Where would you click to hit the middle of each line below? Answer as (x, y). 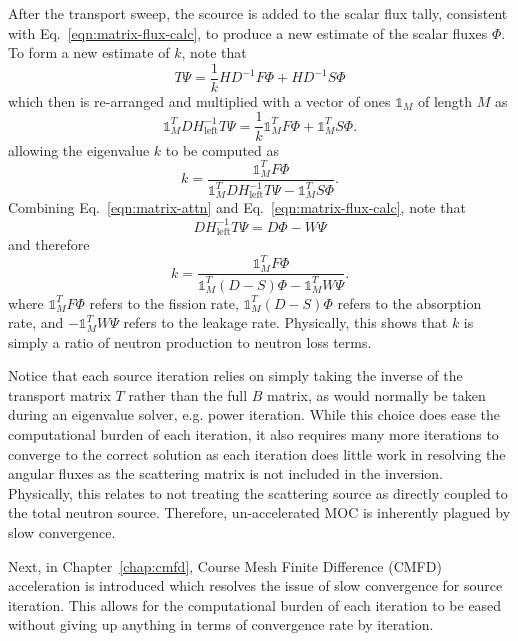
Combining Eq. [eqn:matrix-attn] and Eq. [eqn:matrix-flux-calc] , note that (237, 207)
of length (445, 100)
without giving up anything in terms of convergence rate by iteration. (221, 624)
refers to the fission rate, (164, 302)
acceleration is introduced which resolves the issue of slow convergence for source (255, 585)
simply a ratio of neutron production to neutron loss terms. (190, 341)
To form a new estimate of (89, 52)
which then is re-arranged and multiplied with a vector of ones (199, 100)
